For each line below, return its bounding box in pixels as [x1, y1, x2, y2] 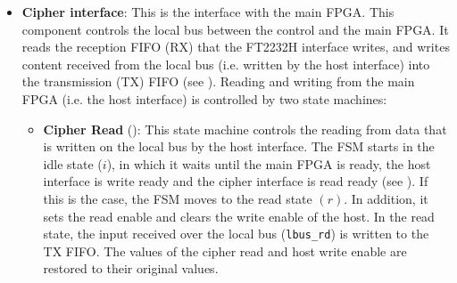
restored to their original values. [43, 259, 219, 278]
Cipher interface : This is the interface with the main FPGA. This [21, 3, 395, 20]
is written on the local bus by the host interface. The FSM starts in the [43, 137, 435, 156]
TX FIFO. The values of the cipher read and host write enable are [43, 241, 407, 260]
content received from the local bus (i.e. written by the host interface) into [21, 54, 430, 73]
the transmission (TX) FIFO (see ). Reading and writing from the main [21, 72, 415, 91]
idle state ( [43, 154, 103, 173]
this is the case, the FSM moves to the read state [43, 189, 312, 207]
